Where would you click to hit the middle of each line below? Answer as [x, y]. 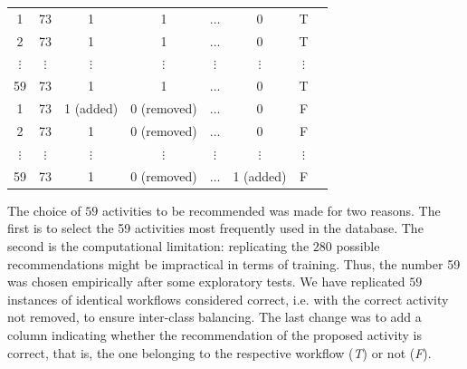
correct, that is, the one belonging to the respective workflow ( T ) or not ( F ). [219, 352]
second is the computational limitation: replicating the [158, 245]
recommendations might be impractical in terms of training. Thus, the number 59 [234, 263]
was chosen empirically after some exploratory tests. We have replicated [206, 282]
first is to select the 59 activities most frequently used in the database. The [215, 228]
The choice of [44, 210]
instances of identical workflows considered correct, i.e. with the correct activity [228, 299]
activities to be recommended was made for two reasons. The [271, 210]
